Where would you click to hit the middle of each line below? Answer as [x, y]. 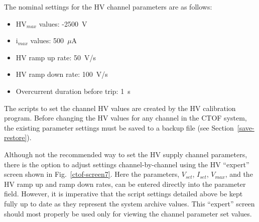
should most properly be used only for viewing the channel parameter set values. [128, 213]
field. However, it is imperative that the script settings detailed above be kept [123, 194]
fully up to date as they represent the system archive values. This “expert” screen [129, 203]
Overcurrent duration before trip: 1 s [73, 91]
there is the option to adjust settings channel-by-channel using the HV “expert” [127, 164]
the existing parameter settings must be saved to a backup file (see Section [119, 127]
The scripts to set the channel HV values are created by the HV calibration [120, 108]
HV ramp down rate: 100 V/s [62, 74]
